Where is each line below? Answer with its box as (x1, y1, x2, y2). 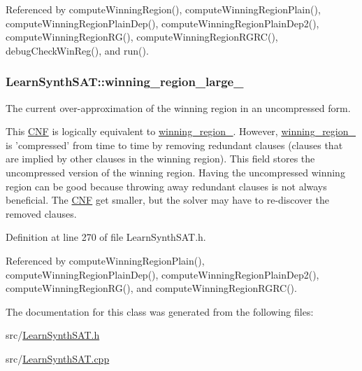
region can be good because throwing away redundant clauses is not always (6, 178, 327, 193)
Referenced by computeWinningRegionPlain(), (6, 253, 205, 267)
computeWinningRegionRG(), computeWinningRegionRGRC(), (6, 29, 278, 44)
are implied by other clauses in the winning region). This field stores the (6, 151, 315, 166)
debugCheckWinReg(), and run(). (6, 43, 149, 57)
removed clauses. (6, 206, 77, 220)
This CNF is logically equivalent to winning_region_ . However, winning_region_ (6, 124, 356, 139)
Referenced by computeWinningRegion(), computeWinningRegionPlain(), (6, 2, 321, 16)
